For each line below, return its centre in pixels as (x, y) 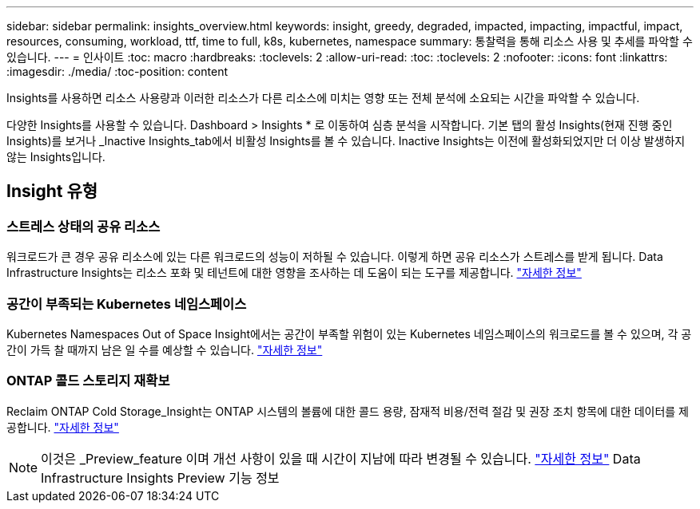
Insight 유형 (52, 191)
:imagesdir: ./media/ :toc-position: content (117, 71)
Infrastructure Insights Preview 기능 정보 (160, 477)
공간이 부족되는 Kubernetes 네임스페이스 (127, 304)
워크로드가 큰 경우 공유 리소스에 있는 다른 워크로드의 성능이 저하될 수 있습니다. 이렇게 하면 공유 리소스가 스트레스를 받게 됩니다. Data (335, 257)
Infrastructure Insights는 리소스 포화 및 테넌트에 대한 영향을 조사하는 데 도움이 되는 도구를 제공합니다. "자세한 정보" (294, 273)
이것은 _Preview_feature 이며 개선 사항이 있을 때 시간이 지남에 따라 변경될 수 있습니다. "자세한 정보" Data (341, 458)
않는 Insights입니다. (56, 157)
